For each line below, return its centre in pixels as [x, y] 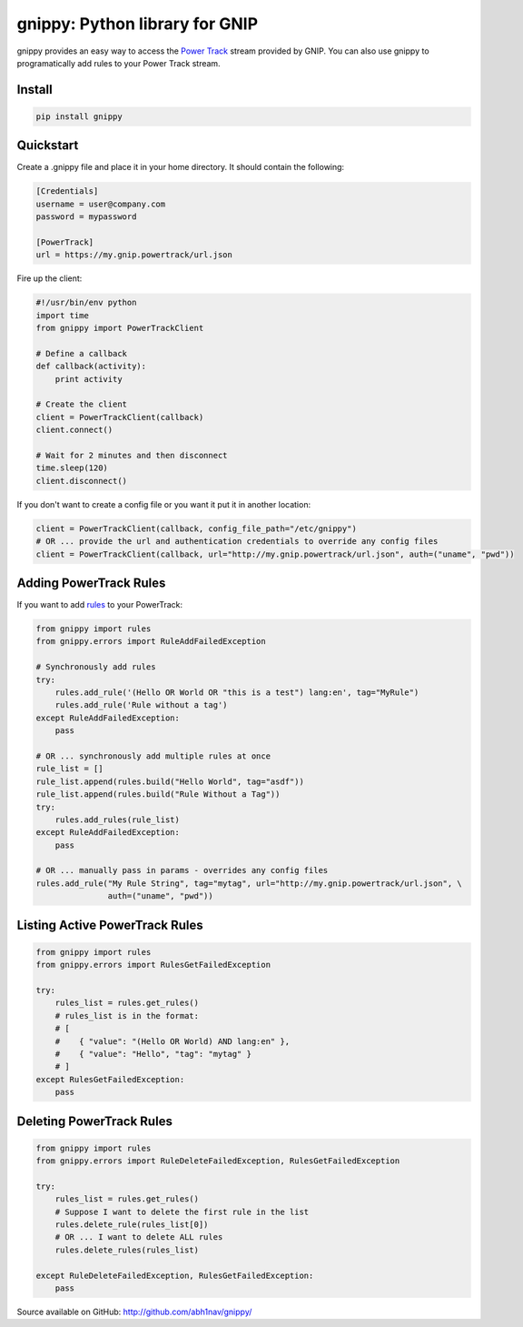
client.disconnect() [81, 481]
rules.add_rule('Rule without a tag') [141, 705]
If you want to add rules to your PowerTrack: [100, 605]
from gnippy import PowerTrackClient [120, 328]
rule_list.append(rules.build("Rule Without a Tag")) [158, 794]
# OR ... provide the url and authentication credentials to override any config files [237, 542]
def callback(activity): [91, 367]
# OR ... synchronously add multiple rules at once [153, 756]
